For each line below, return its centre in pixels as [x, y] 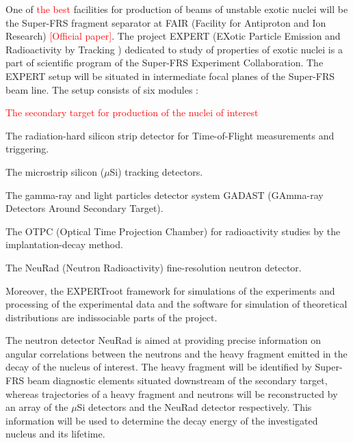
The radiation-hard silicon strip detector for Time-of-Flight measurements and [170, 135]
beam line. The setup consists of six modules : [102, 89]
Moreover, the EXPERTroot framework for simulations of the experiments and [170, 290]
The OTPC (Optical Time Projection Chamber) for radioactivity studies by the [173, 231]
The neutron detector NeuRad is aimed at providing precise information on [164, 340]
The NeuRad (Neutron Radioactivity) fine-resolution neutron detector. [154, 267]
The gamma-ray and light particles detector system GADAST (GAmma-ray [165, 194]
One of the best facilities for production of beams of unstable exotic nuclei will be [177, 9]
